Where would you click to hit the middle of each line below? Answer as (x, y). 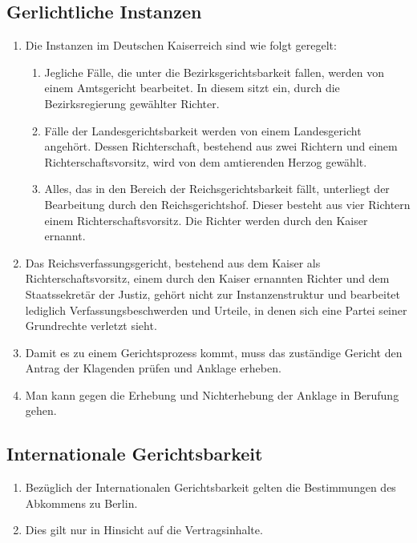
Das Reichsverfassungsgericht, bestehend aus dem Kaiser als (173, 262)
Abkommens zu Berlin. (81, 503)
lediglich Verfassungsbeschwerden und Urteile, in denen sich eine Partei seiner (216, 310)
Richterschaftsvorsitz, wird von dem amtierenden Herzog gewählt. (206, 161)
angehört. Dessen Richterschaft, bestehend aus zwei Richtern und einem (221, 146)
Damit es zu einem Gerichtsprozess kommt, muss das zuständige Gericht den (214, 352)
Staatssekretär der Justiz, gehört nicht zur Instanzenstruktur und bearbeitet (213, 294)
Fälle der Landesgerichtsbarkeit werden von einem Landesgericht (203, 130)
